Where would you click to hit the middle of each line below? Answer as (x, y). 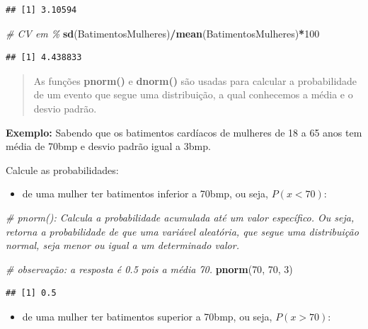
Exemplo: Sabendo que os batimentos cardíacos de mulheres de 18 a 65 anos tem (184, 132)
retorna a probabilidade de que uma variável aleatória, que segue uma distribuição (182, 231)
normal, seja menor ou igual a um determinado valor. (122, 245)
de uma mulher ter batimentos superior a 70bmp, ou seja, (147, 316)
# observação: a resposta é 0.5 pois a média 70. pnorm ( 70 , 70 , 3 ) (149, 269)
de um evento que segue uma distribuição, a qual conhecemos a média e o (193, 94)
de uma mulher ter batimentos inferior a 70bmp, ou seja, (145, 194)
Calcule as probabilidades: (62, 169)
